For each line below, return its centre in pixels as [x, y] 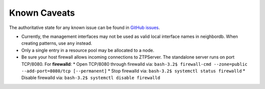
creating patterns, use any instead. [57, 43]
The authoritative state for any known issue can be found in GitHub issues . [84, 28]
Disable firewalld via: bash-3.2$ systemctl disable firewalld [91, 78]
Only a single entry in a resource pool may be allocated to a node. [88, 50]
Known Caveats [42, 13]
